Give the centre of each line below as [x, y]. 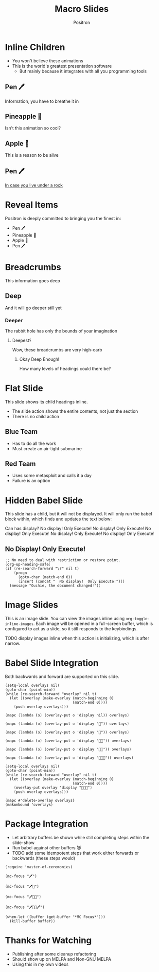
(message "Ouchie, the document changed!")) [55, 586]
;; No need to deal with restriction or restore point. [63, 560]
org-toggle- [138, 619]
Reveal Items [32, 205]
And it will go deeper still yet [34, 308]
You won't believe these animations [48, 61]
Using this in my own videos [40, 964]
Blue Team [21, 432]
